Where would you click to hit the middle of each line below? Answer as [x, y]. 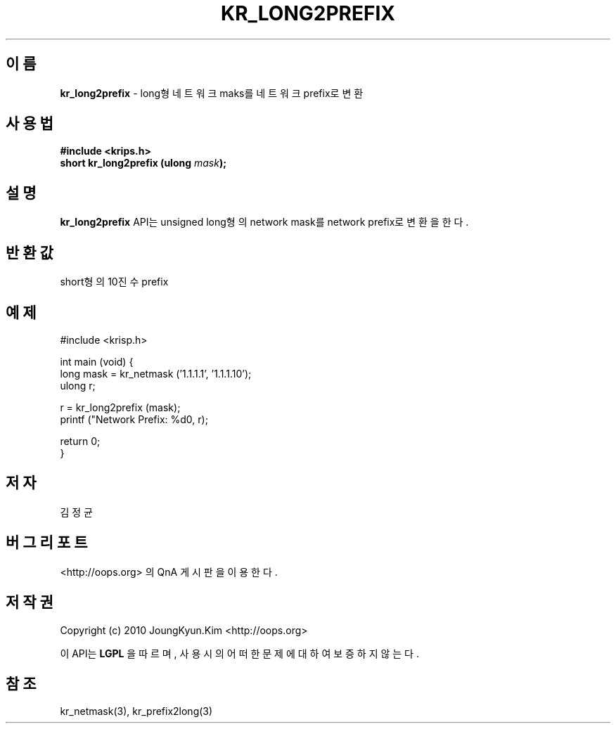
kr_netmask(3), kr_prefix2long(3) [136, 711]
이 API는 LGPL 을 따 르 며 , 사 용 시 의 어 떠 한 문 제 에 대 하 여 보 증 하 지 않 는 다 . [239, 653]
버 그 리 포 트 [47, 543]
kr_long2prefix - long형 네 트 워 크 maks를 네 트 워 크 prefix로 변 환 [212, 93]
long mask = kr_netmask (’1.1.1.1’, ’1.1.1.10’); [156, 373]
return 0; [80, 441]
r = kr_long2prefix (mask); [120, 407]
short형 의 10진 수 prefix [114, 282]
